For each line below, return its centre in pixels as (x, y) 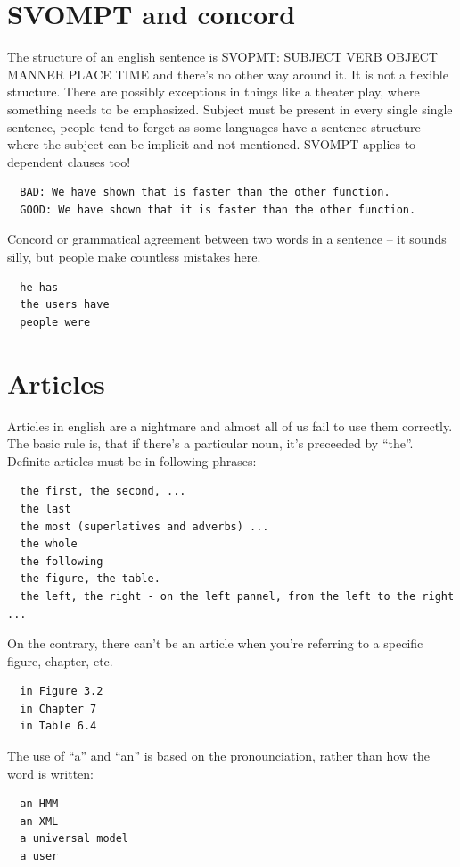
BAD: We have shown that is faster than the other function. (205, 192)
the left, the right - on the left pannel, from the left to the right (237, 596)
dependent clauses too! (69, 161)
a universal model (74, 839)
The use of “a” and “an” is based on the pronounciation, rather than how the (219, 756)
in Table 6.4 (58, 726)
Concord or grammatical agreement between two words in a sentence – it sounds (227, 239)
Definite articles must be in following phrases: (132, 460)
